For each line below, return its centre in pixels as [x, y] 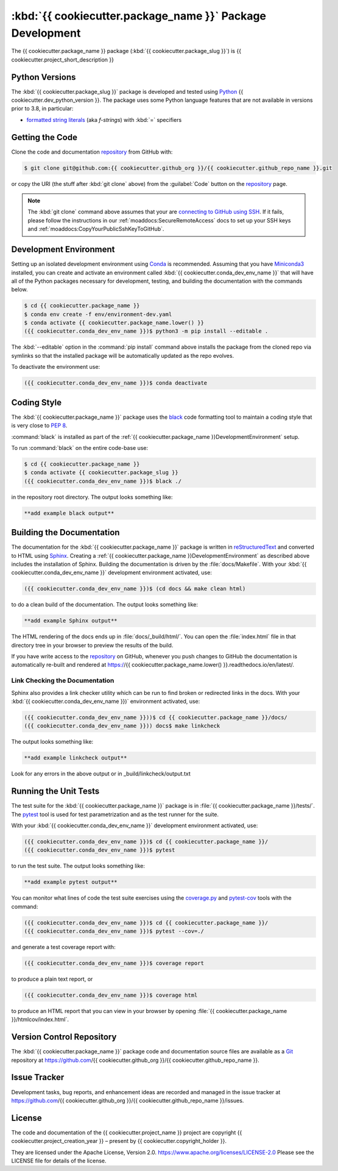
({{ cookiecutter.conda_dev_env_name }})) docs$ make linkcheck [122, 726]
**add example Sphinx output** [71, 621]
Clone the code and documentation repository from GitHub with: [92, 152]
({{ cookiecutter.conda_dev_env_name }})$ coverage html [111, 995]
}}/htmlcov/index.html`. [40, 1020]
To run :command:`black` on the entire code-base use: [80, 447]
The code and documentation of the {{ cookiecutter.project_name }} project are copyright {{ [127, 1132]
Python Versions [44, 77]
